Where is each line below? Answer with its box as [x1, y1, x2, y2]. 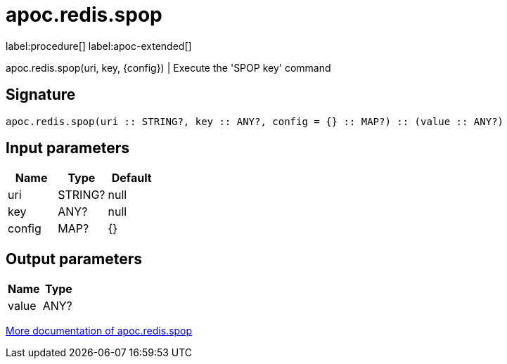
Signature [6, 86, 76, 104]
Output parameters [6, 249, 142, 268]
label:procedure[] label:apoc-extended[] [6, 39, 192, 52]
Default [111, 171, 152, 186]
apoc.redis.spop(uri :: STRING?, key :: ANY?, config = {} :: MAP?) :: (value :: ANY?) [6, 115, 504, 127]
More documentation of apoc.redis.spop [6, 325, 193, 337]
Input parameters [6, 139, 130, 157]
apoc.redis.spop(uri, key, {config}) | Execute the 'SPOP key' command [6, 61, 331, 74]
